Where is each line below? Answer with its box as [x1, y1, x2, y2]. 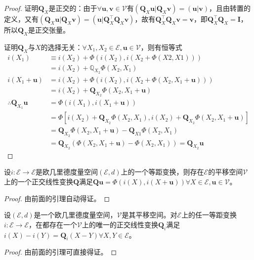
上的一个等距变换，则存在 [121, 167, 204, 177]
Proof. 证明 [4, 3, 39, 13]
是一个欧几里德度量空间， [34, 210, 117, 220]
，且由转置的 [209, 3, 251, 13]
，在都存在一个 [29, 219, 77, 229]
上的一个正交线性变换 [4, 176, 73, 187]
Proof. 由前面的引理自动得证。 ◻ [4, 193, 110, 203]
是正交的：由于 [48, 3, 97, 13]
